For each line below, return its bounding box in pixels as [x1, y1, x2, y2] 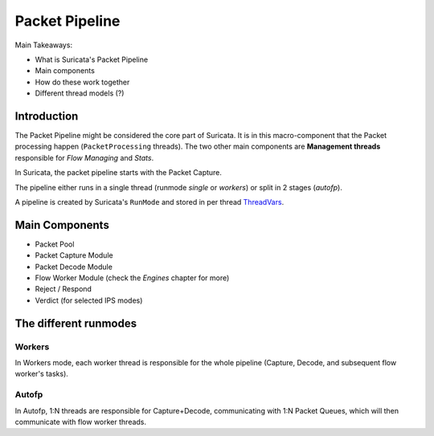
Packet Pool [35, 239, 75, 249]
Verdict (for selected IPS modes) [35, 295, 143, 305]
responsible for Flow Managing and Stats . [14, 153, 154, 162]
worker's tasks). [14, 369, 68, 379]
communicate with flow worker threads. [14, 417, 147, 426]
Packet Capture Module [35, 251, 113, 260]
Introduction [14, 109, 79, 123]
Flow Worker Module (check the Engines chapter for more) [35, 273, 230, 283]
